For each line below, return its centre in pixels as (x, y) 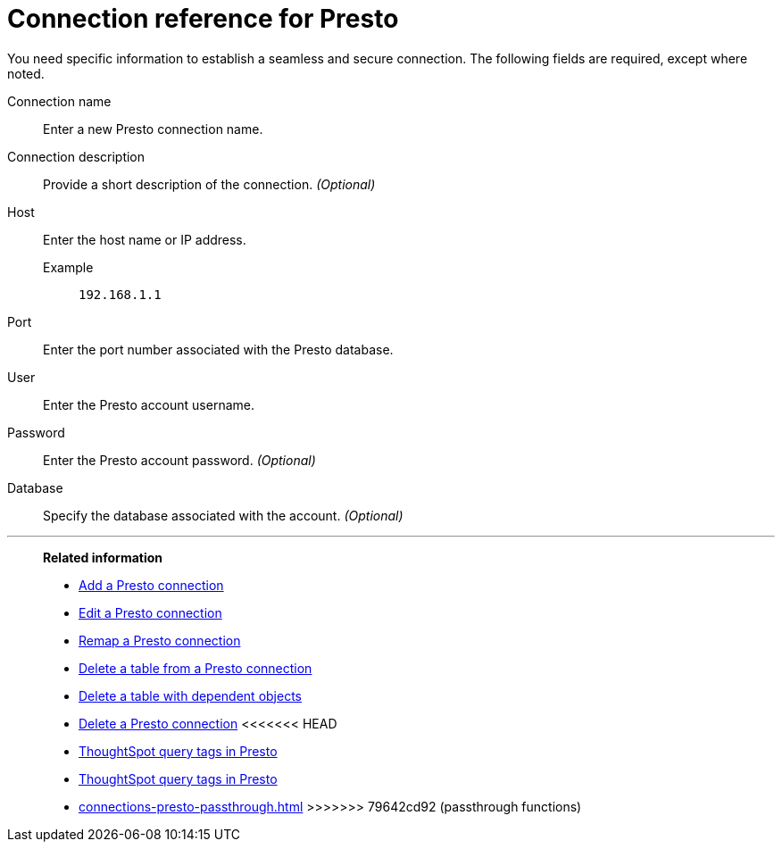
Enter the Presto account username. (149, 404)
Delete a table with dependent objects (190, 695)
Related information (103, 557)
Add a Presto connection (151, 585)
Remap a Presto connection (160, 640)
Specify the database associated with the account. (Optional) (223, 515)
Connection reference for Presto (203, 19)
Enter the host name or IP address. (145, 239)
